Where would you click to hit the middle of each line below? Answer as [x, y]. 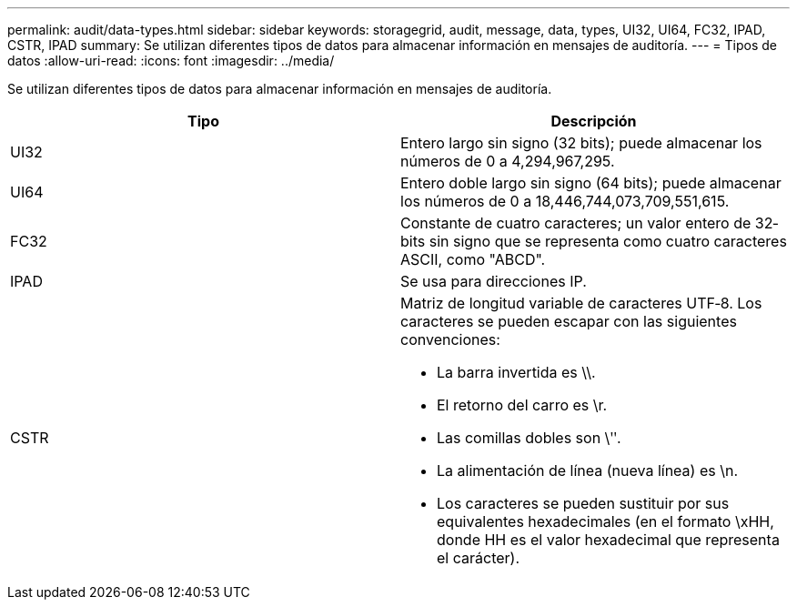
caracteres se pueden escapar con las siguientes [569, 321]
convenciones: [450, 339]
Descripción [594, 121]
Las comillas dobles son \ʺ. [529, 438]
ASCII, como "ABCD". [473, 259]
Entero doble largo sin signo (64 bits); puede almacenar [591, 183]
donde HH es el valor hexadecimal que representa [608, 540]
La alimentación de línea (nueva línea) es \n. [587, 470]
